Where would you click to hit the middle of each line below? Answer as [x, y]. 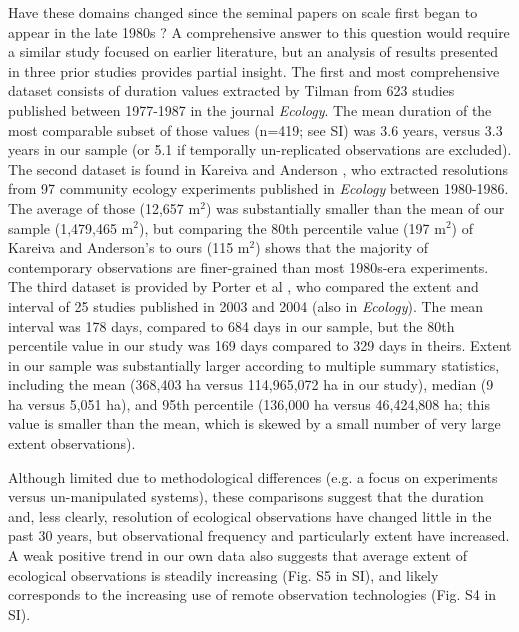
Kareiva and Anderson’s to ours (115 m [129, 247]
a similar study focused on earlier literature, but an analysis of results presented [253, 51]
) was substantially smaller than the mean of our [355, 207]
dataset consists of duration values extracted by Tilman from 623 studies [231, 90]
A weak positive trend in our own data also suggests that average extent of [237, 555]
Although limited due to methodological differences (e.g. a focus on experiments [253, 476]
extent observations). [72, 443]
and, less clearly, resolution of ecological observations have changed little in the [250, 515]
